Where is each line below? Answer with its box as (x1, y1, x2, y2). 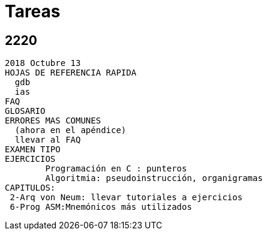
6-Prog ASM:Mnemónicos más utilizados (10, 202, 192, 212)
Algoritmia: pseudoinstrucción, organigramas (45, 173, 263, 183)
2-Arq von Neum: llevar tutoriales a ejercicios (10, 192, 243, 203)
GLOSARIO (5, 106, 46, 116)
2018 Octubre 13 (5, 58, 81, 68)
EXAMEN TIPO (5, 144, 61, 155)
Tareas (5, 1, 61, 22)
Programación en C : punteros (45, 164, 187, 174)
